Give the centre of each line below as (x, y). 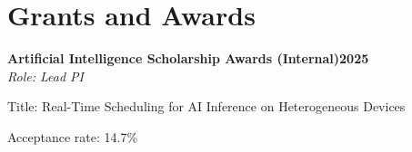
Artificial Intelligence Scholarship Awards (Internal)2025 (188, 58)
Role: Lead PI (45, 76)
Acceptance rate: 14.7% (73, 136)
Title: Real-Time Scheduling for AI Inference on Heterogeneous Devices (206, 106)
